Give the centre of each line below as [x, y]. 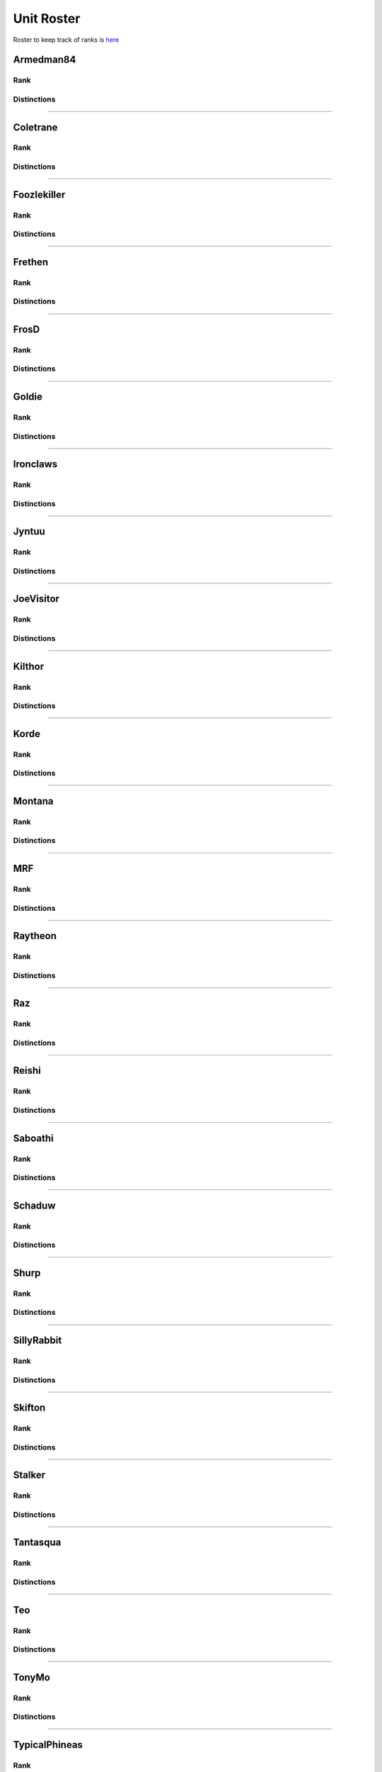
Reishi [27, 1071]
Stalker [29, 1475]
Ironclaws [35, 464]
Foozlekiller [39, 195]
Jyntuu [29, 532]
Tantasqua [37, 1543]
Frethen [31, 262]
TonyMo [32, 1677]
